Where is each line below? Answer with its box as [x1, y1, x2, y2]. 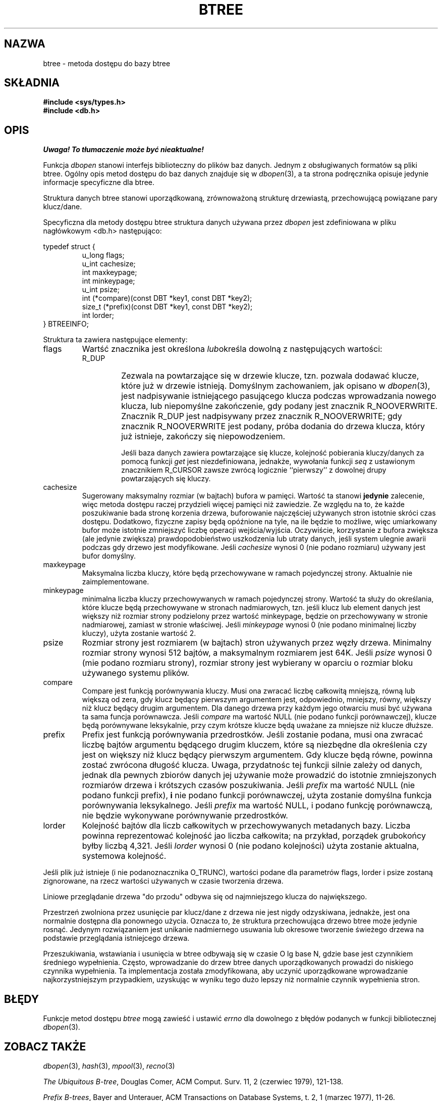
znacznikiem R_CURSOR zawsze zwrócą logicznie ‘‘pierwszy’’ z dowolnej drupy [121, 466, 386, 475]
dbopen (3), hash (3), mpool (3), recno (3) [43, 1061, 175, 1070]
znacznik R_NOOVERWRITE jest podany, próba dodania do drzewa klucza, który [121, 421, 425, 432]
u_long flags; [82, 251, 125, 260]
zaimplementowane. [82, 577, 149, 586]
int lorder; [82, 311, 115, 320]
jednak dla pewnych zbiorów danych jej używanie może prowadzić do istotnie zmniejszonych [82, 770, 436, 781]
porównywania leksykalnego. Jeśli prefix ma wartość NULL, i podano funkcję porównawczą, [82, 800, 432, 811]
